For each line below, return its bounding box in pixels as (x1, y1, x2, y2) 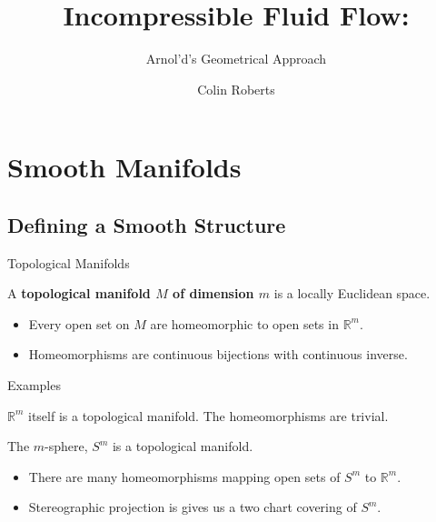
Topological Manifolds (7, 253, 130, 272)
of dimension (173, 284, 254, 303)
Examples (7, 376, 61, 395)
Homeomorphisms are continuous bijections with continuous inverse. (28, 345, 408, 364)
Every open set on (28, 314, 130, 333)
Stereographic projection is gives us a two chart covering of (28, 497, 357, 517)
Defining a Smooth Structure (7, 210, 286, 238)
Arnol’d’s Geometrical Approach (145, 49, 327, 68)
